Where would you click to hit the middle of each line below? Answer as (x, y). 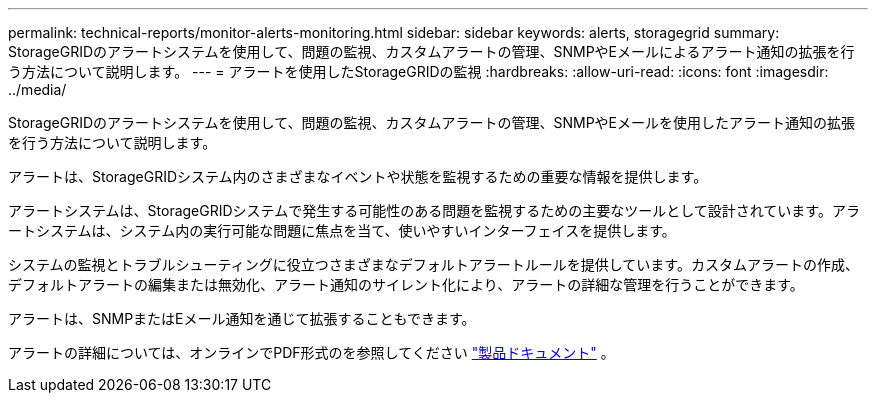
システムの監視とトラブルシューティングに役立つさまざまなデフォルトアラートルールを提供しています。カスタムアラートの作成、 (433, 264)
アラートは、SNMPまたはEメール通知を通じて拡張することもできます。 (242, 318)
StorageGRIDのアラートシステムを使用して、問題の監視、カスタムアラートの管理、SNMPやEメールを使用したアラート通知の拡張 (432, 122)
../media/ (37, 89)
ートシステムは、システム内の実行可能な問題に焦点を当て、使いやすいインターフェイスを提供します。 (342, 230)
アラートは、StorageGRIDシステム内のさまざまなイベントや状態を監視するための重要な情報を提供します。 (358, 176)
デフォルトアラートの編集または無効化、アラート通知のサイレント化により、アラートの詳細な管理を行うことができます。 (406, 284)
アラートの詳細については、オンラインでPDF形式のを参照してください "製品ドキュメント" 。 (311, 352)
